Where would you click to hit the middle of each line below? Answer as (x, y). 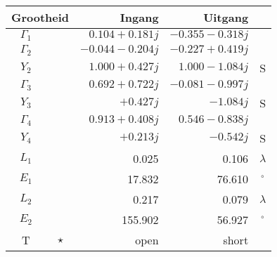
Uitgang (226, 17)
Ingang (139, 17)
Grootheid (40, 17)
